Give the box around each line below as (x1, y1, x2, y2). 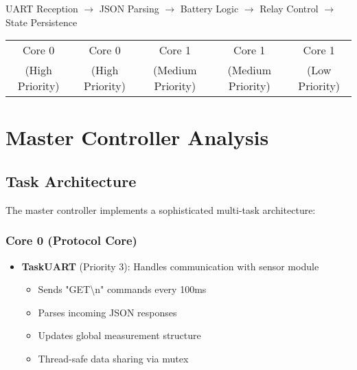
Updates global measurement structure (38, 328, 201, 342)
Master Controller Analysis (5, 123, 269, 151)
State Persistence (5, 14, 78, 29)
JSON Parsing (99, 1, 159, 15)
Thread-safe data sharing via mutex (38, 351, 189, 365)
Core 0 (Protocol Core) (5, 232, 137, 249)
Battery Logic (180, 1, 239, 15)
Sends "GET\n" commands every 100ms (38, 282, 207, 296)
